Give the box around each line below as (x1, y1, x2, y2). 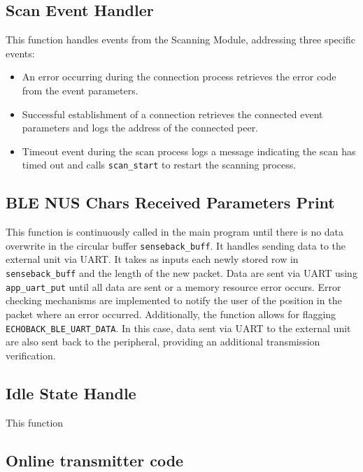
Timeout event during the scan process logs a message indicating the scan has (22, 143, 356, 158)
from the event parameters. (22, 83, 138, 97)
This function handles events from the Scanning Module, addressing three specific (6, 32, 355, 47)
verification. (6, 348, 56, 362)
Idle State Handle (6, 382, 136, 403)
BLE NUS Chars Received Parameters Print (6, 192, 335, 213)
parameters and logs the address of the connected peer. (22, 120, 259, 135)
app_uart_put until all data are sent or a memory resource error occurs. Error (6, 279, 341, 294)
